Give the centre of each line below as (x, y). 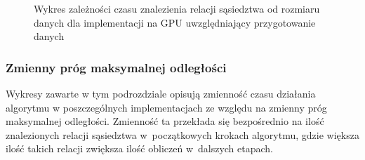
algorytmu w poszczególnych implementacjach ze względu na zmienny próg (166, 107)
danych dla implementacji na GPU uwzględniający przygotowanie (175, 22)
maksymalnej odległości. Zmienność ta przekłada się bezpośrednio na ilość (165, 121)
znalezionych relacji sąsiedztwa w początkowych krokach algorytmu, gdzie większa (182, 134)
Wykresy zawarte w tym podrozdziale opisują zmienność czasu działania (161, 93)
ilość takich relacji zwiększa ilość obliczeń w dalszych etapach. (140, 148)
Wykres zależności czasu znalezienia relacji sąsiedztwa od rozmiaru (177, 8)
